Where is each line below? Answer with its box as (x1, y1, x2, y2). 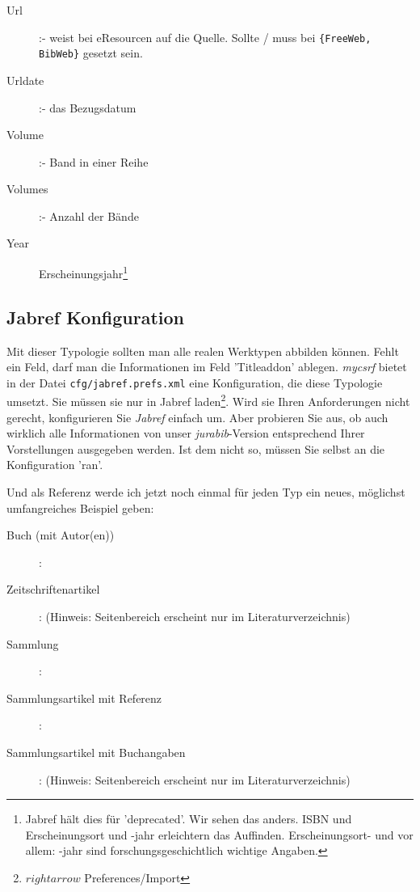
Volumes (6, 180, 48, 197)
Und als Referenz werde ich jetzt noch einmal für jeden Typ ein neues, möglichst (6, 483, 405, 500)
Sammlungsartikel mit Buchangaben (6, 743, 186, 760)
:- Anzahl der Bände (39, 207, 139, 224)
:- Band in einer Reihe (39, 153, 149, 170)
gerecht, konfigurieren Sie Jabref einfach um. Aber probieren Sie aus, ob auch (6, 408, 388, 425)
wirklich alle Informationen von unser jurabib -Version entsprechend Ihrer (6, 425, 365, 442)
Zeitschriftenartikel (6, 581, 100, 598)
